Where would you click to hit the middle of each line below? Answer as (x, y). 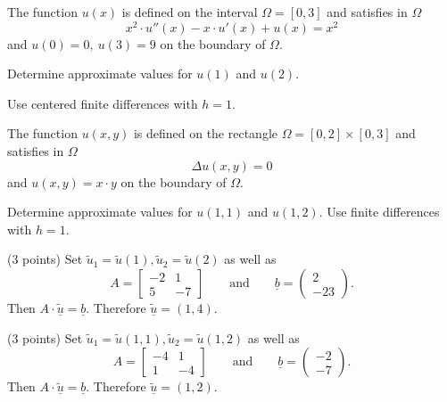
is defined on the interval (190, 12)
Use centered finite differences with (103, 103)
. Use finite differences (379, 212)
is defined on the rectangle (206, 133)
